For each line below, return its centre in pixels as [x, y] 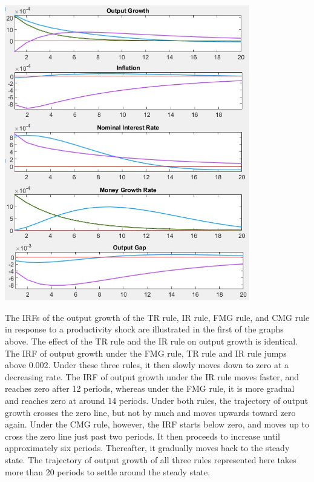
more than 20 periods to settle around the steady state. [108, 471]
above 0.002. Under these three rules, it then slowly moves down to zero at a [147, 365]
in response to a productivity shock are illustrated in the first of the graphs [144, 329]
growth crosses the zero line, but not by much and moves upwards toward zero [150, 412]
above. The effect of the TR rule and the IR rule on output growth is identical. [151, 341]
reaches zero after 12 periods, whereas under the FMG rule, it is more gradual [150, 388]
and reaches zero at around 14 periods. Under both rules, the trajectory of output [157, 400]
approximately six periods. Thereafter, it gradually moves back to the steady [147, 448]
